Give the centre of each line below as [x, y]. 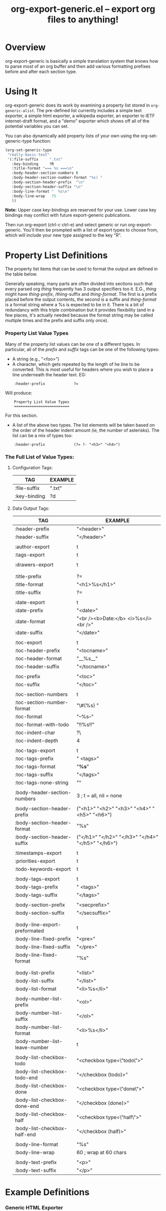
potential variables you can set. [37, 126]
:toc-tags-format [35, 767]
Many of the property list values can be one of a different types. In [73, 344]
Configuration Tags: [32, 467]
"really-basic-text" [28, 155]
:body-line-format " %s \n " [41, 191]
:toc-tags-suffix [34, 774]
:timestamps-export [38, 853]
